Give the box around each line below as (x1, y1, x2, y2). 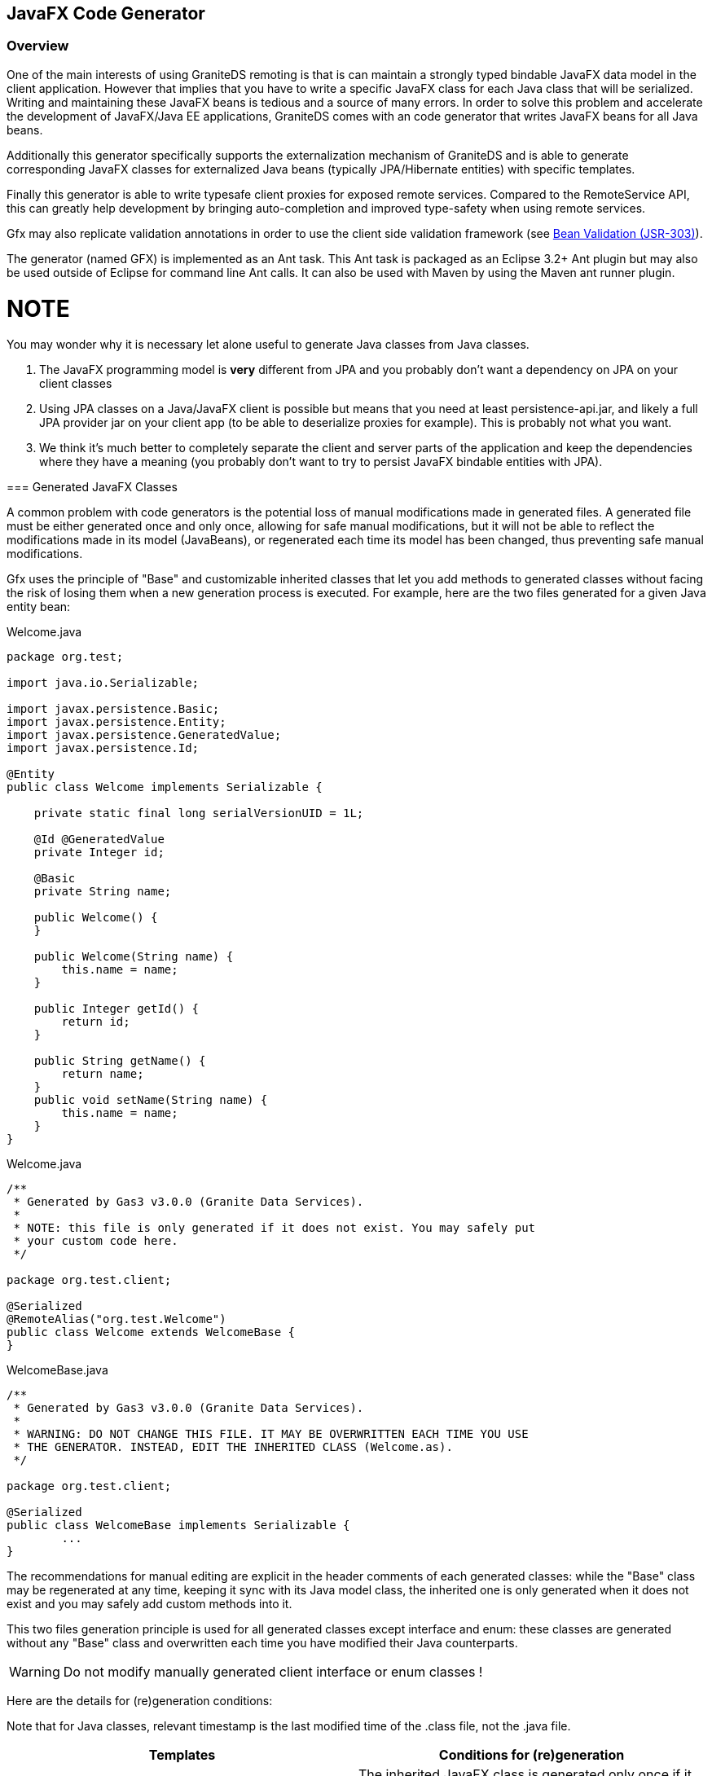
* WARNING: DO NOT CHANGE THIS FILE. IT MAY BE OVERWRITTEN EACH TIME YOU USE (13, 1427, 529, 1441)
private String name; (33, 885, 172, 899)
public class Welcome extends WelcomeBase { (7, 1325, 296, 1339)
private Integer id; (33, 846, 165, 859)
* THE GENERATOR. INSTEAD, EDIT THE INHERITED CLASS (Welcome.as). (13, 1440, 453, 1454)
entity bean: (7, 600, 71, 614)
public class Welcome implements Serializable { (7, 780, 323, 794)
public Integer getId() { (33, 1002, 200, 1016)
